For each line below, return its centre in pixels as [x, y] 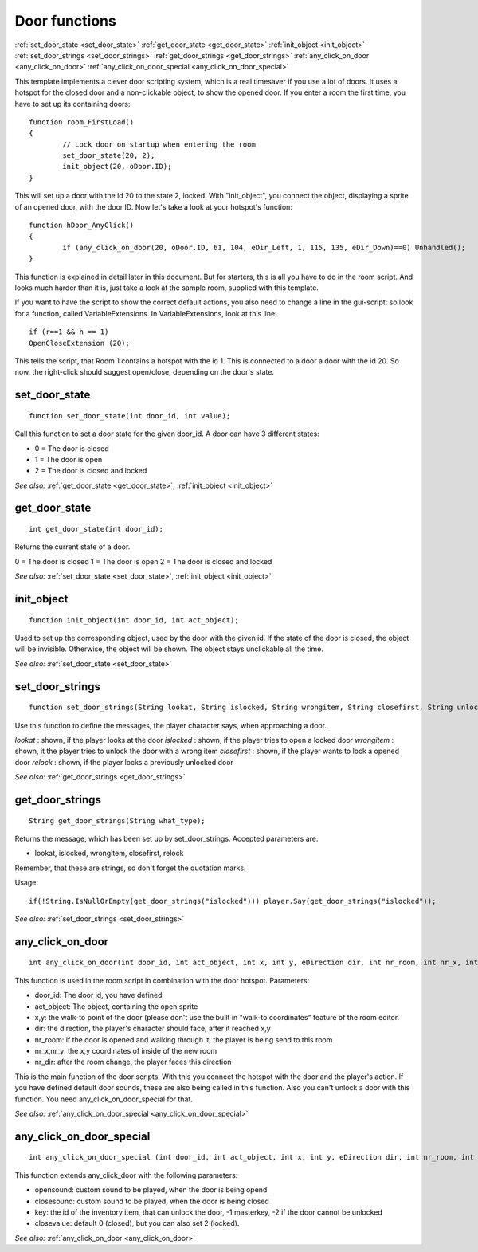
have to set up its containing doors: [72, 104]
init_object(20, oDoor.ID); [117, 167]
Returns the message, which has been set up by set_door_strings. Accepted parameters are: [167, 838]
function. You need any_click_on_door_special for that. [104, 1099]
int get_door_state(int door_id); [96, 529]
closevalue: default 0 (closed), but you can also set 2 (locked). [137, 1223]
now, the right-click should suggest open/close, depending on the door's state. [145, 372]
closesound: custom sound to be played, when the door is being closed [152, 1201]
